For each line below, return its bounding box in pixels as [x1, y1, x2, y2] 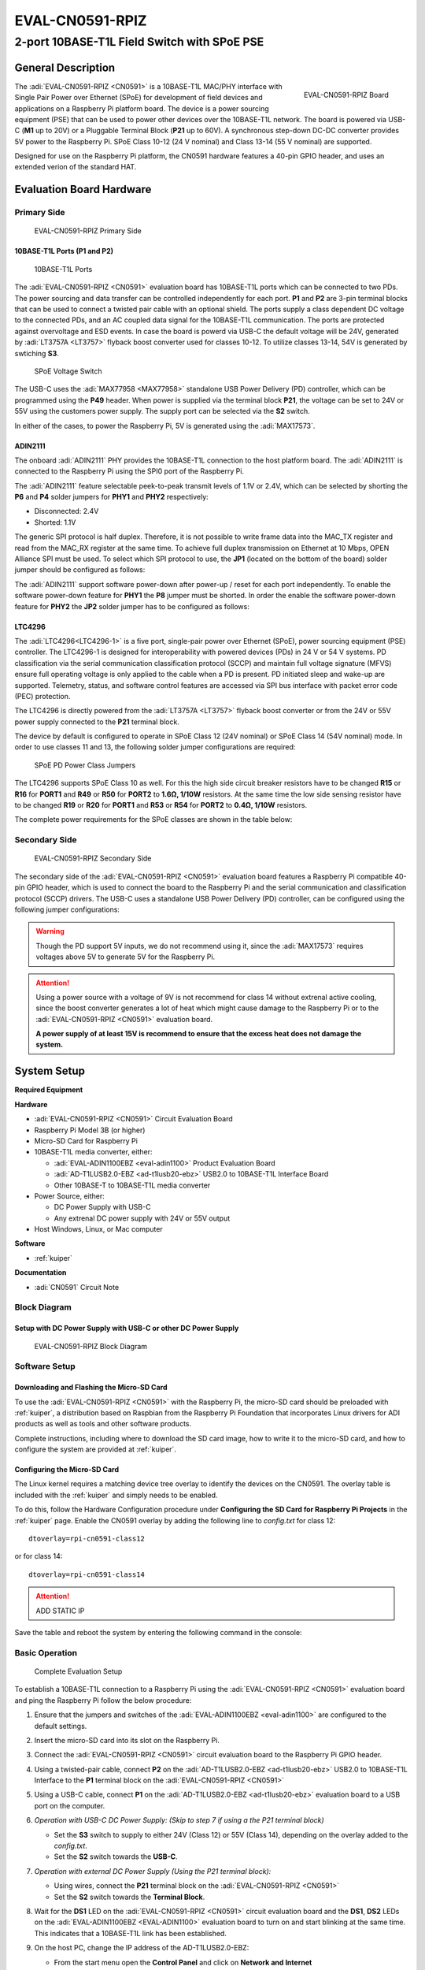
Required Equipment [14, 1085, 83, 1095]
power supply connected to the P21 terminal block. [14, 717, 180, 727]
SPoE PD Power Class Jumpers [34, 760, 136, 770]
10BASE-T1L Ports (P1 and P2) [14, 247, 114, 256]
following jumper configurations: [14, 905, 120, 914]
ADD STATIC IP [35, 1606, 85, 1615]
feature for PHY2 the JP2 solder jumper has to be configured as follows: [14, 601, 249, 611]
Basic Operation [14, 1647, 78, 1658]
